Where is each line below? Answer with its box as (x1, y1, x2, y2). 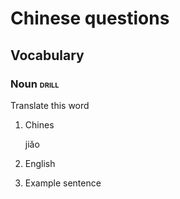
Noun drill (10, 77, 60, 91)
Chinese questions (10, 7, 170, 30)
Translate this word (10, 99, 90, 111)
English (24, 157, 56, 169)
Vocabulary (10, 47, 85, 64)
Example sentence (24, 177, 102, 189)
